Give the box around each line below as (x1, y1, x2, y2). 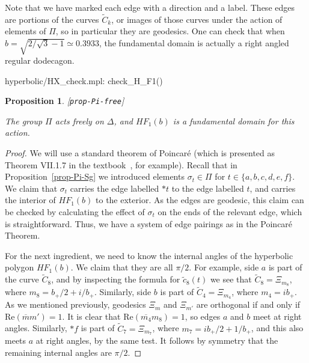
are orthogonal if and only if (196, 298, 301, 311)
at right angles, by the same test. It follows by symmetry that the (35, 334, 278, 347)
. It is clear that (62, 310, 121, 322)
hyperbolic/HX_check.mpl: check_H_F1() (5, 74, 163, 87)
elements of (5, 25, 46, 37)
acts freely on (55, 114, 104, 127)
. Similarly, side (94, 285, 151, 298)
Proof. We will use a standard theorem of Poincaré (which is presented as (5, 147, 275, 159)
